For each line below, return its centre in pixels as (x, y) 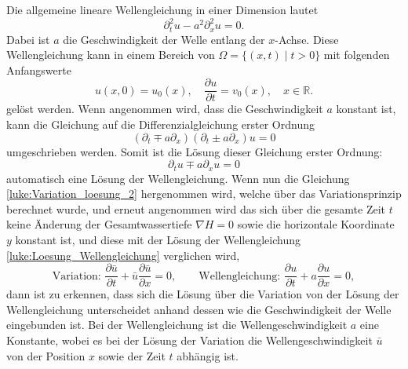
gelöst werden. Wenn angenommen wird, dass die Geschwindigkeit (165, 109)
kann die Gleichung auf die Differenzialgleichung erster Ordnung (160, 124)
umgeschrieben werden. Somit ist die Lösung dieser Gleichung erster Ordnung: (195, 151)
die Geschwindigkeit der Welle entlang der (164, 39)
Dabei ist (28, 39)
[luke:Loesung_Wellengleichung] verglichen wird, (123, 255)
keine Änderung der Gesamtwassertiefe (99, 224)
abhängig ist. (208, 355)
